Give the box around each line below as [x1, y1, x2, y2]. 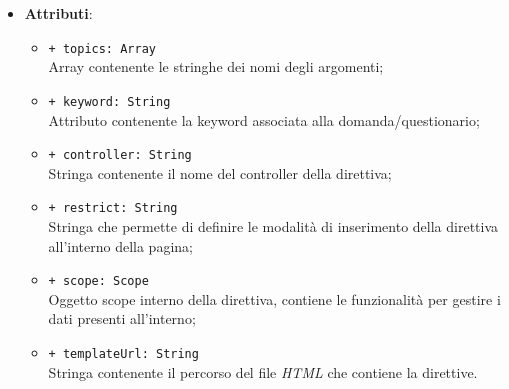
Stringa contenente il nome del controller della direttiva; [48, 162, 392, 183]
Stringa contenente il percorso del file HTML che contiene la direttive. [48, 361, 478, 382]
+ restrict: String [48, 201, 178, 216]
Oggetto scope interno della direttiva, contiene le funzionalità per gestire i [48, 288, 501, 309]
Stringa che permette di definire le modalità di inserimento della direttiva [48, 216, 499, 236]
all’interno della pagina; [48, 235, 193, 256]
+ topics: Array [48, 41, 156, 56]
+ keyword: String [48, 94, 171, 109]
